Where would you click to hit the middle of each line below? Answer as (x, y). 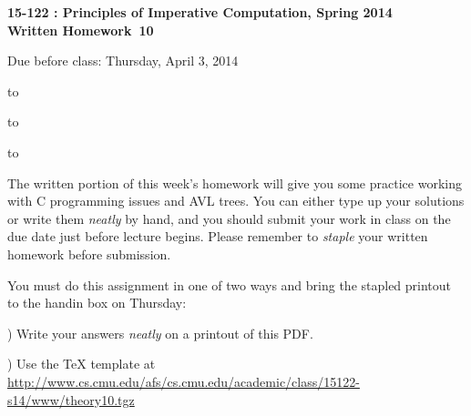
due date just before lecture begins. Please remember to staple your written (218, 236)
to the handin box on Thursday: (97, 303)
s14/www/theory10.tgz (71, 399)
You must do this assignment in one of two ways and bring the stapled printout (230, 284)
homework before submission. (89, 254)
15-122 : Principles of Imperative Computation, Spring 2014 (200, 12)
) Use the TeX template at (82, 364)
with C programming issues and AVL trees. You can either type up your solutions (236, 201)
